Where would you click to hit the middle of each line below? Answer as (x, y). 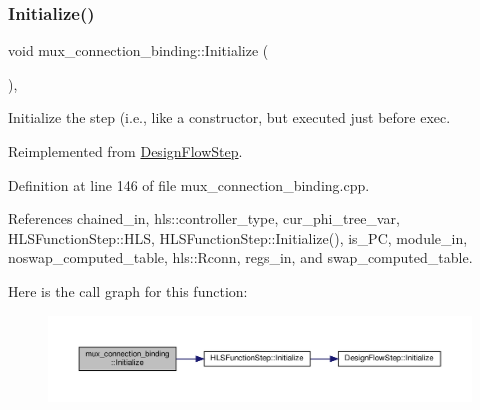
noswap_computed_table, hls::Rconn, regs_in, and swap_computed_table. (240, 257)
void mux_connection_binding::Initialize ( (138, 50)
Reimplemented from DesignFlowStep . (125, 151)
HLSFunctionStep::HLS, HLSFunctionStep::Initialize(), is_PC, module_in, (238, 237)
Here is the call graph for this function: (128, 290)
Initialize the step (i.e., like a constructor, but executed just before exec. (229, 117)
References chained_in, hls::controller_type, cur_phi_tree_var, (204, 218)
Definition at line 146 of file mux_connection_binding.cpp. (189, 184)
